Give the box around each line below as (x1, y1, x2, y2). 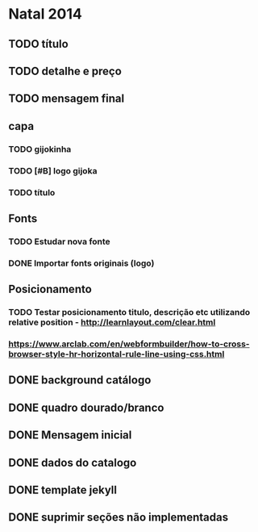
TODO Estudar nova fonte (8, 236, 110, 247)
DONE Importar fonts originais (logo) (8, 258, 155, 269)
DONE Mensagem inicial (8, 429, 132, 442)
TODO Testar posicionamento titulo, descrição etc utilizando (8, 307, 251, 318)
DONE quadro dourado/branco (8, 400, 164, 414)
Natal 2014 (8, 5, 82, 23)
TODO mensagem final (8, 92, 125, 106)
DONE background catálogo (8, 373, 152, 387)
